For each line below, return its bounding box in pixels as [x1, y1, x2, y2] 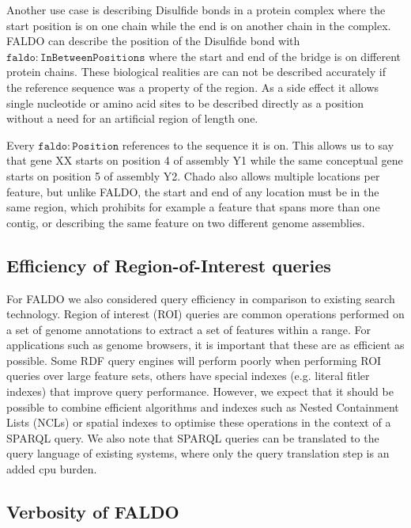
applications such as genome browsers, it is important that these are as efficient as [6, 336, 405, 353]
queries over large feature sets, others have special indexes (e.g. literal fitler [6, 367, 370, 384]
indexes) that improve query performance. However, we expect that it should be [6, 383, 394, 400]
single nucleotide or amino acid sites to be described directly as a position [6, 94, 364, 111]
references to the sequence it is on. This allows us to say [122, 136, 394, 153]
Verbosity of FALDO [6, 500, 179, 524]
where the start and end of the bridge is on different [149, 47, 401, 64]
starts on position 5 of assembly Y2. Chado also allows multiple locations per [6, 167, 380, 184]
